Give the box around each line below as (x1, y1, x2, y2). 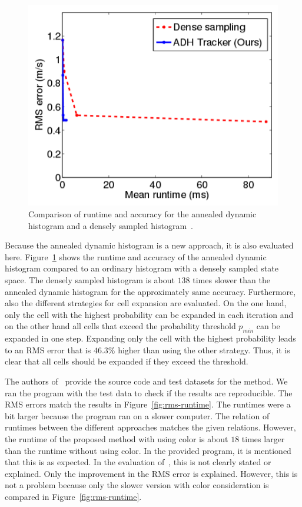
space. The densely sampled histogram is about (5, 273, 175, 286)
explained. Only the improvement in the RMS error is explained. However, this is (5, 467, 298, 479)
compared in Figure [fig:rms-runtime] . (5, 490, 142, 502)
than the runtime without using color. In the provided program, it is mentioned (5, 444, 291, 456)
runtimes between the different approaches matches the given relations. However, (5, 421, 296, 433)
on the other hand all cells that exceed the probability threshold (5, 320, 236, 332)
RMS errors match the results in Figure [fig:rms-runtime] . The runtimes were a (5, 398, 291, 410)
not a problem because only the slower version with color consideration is (5, 479, 269, 491)
